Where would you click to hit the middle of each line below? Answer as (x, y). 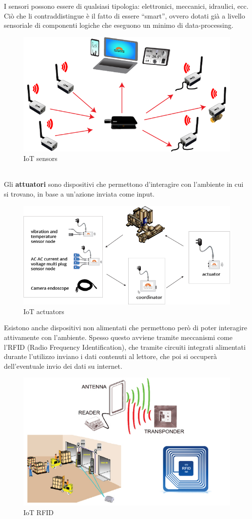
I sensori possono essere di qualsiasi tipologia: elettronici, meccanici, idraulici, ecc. (126, 6)
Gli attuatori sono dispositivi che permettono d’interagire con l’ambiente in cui (124, 184)
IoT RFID (39, 512)
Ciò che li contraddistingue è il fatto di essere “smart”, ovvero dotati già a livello (125, 15)
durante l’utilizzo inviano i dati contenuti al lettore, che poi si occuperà (110, 356)
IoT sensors (40, 158)
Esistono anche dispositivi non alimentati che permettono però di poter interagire (126, 328)
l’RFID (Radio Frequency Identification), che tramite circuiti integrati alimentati (125, 347)
